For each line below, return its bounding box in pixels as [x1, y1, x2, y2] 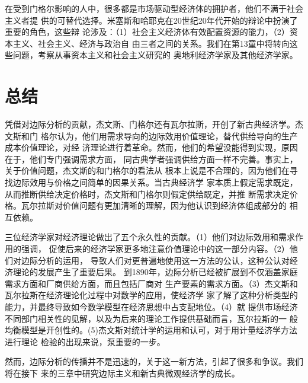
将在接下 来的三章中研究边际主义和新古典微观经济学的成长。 [5, 366, 240, 379]
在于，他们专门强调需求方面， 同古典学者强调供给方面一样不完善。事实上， [5, 152, 298, 165]
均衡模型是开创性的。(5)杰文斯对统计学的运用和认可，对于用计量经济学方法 [5, 324, 297, 336]
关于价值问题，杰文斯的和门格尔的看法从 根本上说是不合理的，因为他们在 [5, 164, 290, 177]
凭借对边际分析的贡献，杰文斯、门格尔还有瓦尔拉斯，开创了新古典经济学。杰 [5, 118, 303, 130]
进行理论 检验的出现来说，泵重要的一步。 [5, 335, 165, 347]
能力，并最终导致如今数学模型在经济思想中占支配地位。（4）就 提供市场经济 [5, 301, 298, 312]
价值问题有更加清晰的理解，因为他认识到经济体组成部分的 [62, 199, 287, 212]
